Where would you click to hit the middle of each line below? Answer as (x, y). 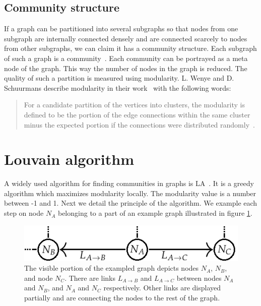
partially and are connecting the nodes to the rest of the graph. (122, 297)
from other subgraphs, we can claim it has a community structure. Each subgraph (130, 48)
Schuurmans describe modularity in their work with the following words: (118, 87)
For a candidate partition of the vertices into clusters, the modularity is (135, 105)
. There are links (90, 278)
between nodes (199, 278)
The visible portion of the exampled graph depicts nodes (112, 268)
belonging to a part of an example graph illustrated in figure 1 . (155, 213)
